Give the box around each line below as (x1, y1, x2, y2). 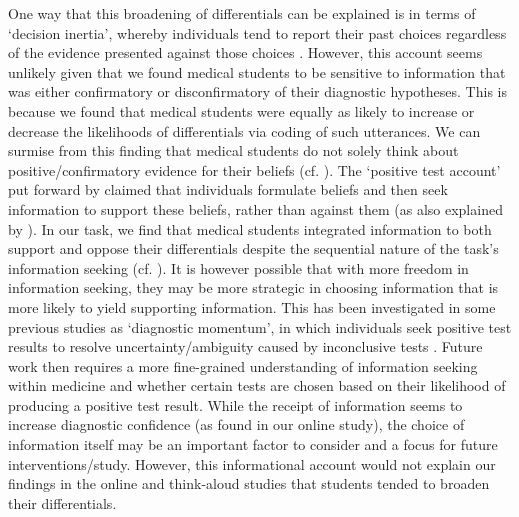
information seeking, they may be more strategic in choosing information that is (8, 277, 499, 298)
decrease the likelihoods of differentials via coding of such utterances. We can (8, 120, 481, 141)
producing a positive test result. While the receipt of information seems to (8, 394, 463, 415)
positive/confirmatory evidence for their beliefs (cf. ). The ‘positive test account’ (8, 159, 501, 180)
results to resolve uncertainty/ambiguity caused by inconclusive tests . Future (8, 336, 483, 357)
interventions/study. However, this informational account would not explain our (8, 453, 496, 474)
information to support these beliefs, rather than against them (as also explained (8, 198, 503, 219)
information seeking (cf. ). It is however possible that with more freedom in (8, 257, 469, 278)
